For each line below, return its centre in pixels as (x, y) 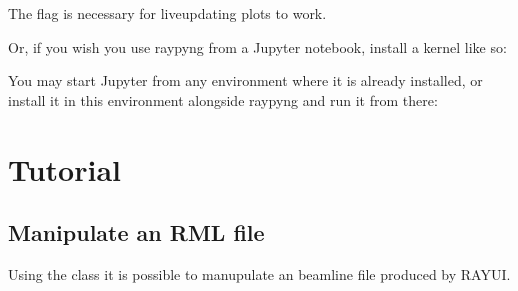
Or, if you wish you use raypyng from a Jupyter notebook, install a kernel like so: (257, 46)
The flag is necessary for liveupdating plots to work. (167, 13)
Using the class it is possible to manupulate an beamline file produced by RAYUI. (259, 273)
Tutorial (65, 168)
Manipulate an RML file (136, 232)
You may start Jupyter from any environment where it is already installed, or (245, 80)
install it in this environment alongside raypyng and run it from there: (223, 99)
